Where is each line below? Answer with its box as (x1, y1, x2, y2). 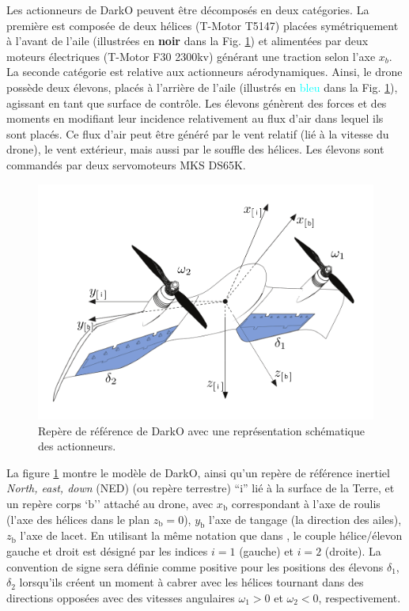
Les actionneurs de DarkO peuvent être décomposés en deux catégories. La (6, 2, 369, 17)
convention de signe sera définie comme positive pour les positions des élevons (6, 558, 384, 575)
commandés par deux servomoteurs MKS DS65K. (6, 156, 246, 173)
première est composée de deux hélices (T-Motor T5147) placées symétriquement (6, 17, 399, 33)
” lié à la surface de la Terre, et (243, 480, 395, 496)
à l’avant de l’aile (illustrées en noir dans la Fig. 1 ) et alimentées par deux (6, 32, 369, 49)
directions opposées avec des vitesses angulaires (6, 589, 235, 605)
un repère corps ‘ (6, 495, 89, 511)
